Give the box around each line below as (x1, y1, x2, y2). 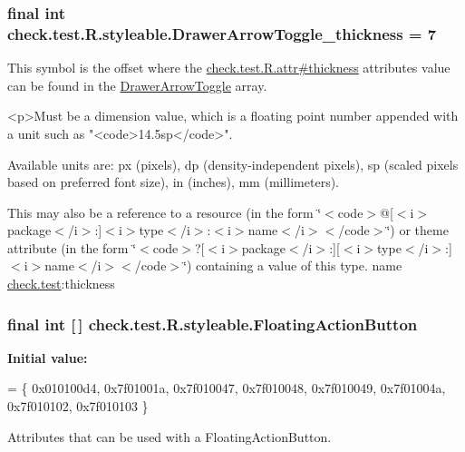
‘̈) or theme (386, 221, 449, 240)
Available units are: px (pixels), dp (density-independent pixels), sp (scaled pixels (7, 154, 459, 173)
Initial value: (7, 348, 88, 367)
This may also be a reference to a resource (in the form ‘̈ (7, 202, 322, 221)
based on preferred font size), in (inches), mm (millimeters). (7, 172, 340, 192)
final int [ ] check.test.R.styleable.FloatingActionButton (7, 312, 418, 335)
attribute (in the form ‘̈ (7, 238, 137, 257)
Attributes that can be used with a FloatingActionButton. (7, 427, 332, 446)
